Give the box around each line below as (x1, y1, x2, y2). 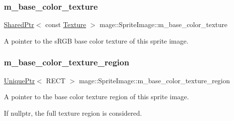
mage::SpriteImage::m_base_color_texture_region (79, 75, 230, 85)
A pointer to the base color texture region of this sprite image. (4, 91, 189, 102)
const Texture (45, 19, 86, 30)
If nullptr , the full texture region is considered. (4, 107, 142, 118)
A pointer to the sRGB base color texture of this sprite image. (4, 35, 189, 45)
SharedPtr (4, 19, 34, 30)
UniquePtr (4, 75, 35, 85)
